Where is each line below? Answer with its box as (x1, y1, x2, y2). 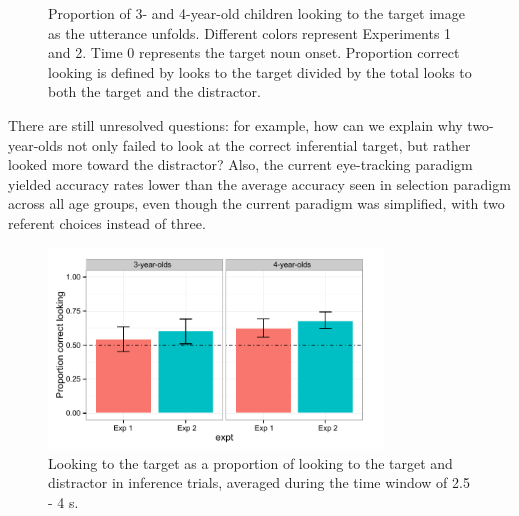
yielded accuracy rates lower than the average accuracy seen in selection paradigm (8, 173, 511, 194)
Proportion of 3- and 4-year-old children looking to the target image (48, 3, 465, 23)
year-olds (8, 134, 63, 155)
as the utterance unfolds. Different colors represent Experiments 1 (48, 22, 452, 43)
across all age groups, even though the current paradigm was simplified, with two (8, 193, 505, 214)
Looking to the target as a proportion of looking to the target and (48, 452, 453, 473)
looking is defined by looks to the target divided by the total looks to (48, 61, 472, 82)
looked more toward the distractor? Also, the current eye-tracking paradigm (8, 154, 473, 175)
